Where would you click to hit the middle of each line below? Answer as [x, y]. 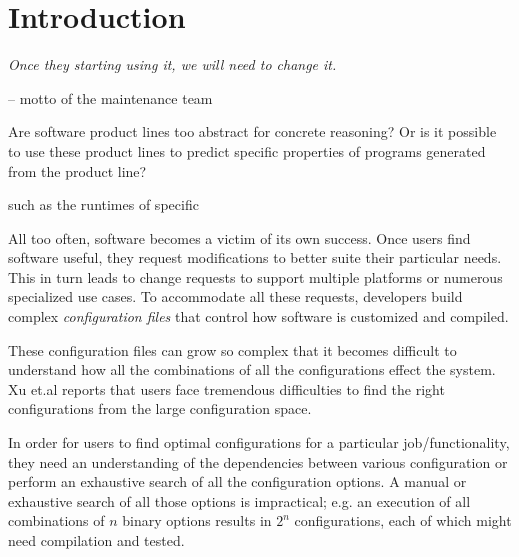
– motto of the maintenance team [110, 97]
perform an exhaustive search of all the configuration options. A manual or [237, 481]
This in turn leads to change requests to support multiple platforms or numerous [255, 276]
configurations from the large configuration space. [160, 408]
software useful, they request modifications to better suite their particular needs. [255, 257]
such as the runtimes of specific [103, 204]
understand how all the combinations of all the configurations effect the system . [252, 369]
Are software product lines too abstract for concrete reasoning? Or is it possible [252, 131]
